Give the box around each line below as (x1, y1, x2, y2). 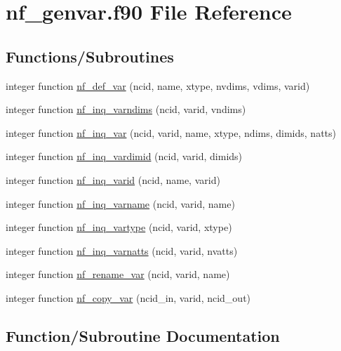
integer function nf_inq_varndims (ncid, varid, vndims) (6, 102, 246, 117)
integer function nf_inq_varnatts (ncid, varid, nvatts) (6, 243, 238, 258)
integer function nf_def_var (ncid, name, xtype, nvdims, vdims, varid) (6, 78, 310, 93)
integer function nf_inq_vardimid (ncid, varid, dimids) (6, 149, 243, 164)
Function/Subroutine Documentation (6, 324, 280, 346)
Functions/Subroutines (6, 45, 174, 67)
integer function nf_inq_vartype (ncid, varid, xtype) (6, 220, 232, 234)
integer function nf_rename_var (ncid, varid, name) (6, 267, 230, 282)
